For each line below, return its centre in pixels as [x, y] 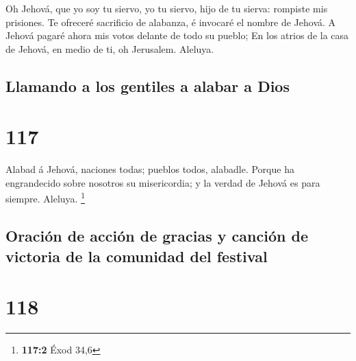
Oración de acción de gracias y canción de [157, 236]
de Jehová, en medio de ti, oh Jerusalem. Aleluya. [110, 48]
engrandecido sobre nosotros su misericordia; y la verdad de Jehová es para [163, 182]
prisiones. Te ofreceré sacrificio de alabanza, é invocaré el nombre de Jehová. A [171, 22]
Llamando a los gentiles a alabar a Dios [148, 85]
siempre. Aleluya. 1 [46, 198]
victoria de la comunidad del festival [137, 256]
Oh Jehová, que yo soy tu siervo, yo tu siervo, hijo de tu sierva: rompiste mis [167, 8]
